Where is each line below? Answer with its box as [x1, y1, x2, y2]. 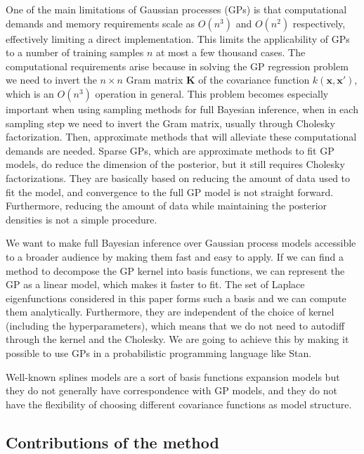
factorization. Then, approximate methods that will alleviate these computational [6, 129, 357, 144]
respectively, [292, 15, 346, 30]
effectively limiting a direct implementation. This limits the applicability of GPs [6, 31, 350, 46]
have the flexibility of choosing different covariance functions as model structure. [6, 396, 352, 411]
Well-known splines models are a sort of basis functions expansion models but [6, 369, 340, 384]
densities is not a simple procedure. [6, 212, 157, 226]
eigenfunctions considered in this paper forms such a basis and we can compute [6, 290, 346, 305]
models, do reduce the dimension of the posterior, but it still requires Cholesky [6, 157, 345, 171]
